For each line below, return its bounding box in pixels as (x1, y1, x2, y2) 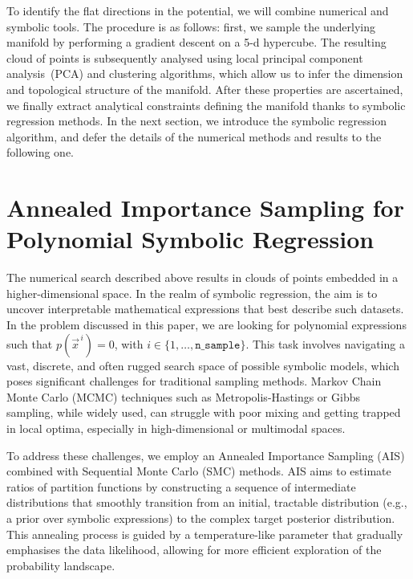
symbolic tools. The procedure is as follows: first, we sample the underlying (6, 18, 375, 35)
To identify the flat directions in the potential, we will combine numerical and (6, 2, 389, 18)
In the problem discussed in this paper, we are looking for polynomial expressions (6, 316, 407, 333)
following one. (6, 144, 75, 161)
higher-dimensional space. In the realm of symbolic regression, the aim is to (6, 284, 378, 301)
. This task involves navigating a (245, 335, 405, 352)
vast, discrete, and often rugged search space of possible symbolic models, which (6, 357, 399, 373)
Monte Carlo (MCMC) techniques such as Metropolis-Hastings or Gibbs (6, 388, 360, 405)
